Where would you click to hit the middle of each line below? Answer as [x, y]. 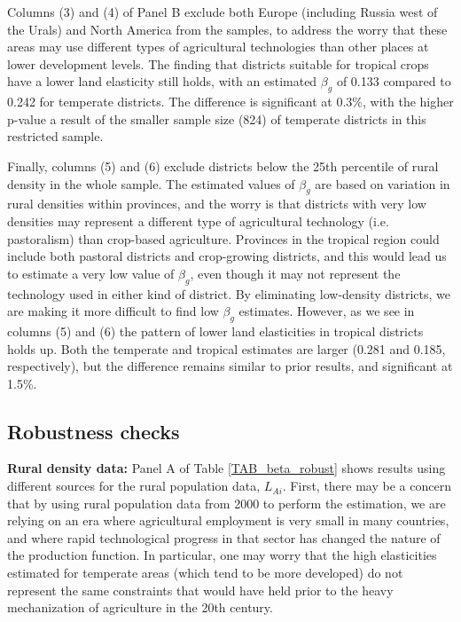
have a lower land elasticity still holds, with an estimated [162, 81]
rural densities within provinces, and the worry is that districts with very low [217, 204]
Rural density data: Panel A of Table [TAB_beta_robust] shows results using [227, 468]
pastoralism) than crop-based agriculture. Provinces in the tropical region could [223, 238]
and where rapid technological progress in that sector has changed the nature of [224, 537]
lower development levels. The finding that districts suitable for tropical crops [218, 63]
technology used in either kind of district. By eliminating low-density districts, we [229, 293]
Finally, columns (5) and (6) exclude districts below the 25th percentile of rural [223, 165]
